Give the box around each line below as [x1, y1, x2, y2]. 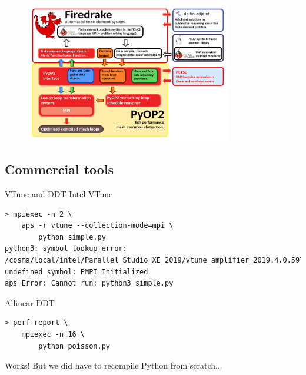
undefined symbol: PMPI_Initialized [5, 267, 148, 276]
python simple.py [38, 233, 106, 241]
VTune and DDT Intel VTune [5, 188, 113, 200]
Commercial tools [5, 160, 114, 178]
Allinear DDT [5, 296, 55, 308]
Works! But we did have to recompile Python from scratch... [5, 359, 222, 371]
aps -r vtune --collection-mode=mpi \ [21, 221, 174, 230]
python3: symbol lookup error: [5, 244, 127, 253]
